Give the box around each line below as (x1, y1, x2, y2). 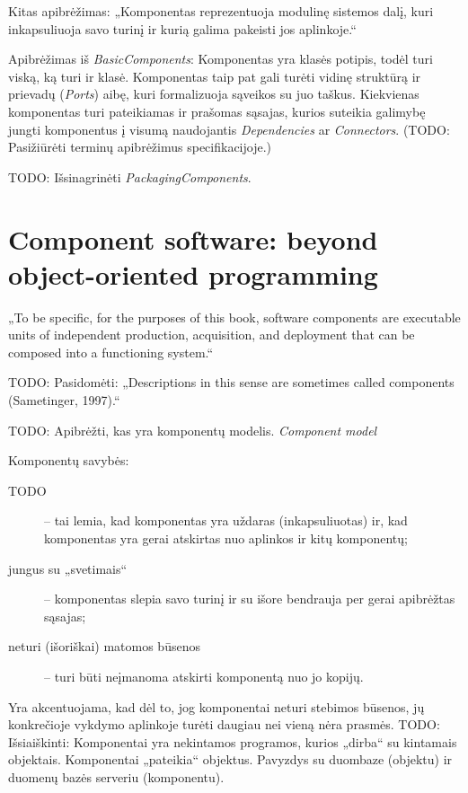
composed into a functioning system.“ (8, 342, 214, 361)
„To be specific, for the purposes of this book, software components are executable (8, 307, 461, 326)
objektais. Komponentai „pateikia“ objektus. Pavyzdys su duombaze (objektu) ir (8, 750, 453, 769)
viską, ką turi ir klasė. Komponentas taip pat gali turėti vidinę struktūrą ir (8, 66, 421, 85)
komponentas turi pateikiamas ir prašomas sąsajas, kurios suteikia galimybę (8, 101, 426, 120)
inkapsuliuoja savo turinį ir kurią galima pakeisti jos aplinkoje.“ (8, 19, 357, 38)
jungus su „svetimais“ (8, 559, 128, 577)
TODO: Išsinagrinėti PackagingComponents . (8, 167, 252, 186)
